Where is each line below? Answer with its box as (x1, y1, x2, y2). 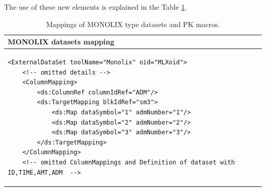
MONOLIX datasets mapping (8, 36, 115, 47)
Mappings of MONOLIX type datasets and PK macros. (46, 18, 220, 29)
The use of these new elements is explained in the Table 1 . (4, 2, 187, 12)
